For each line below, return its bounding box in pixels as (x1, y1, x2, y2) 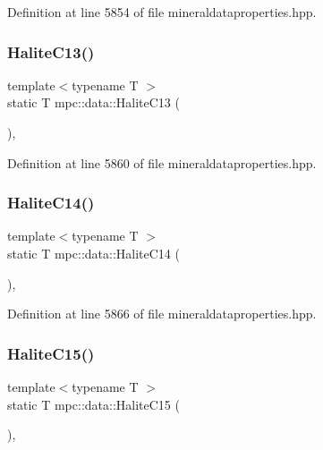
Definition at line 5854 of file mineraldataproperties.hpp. (7, 3, 317, 21)
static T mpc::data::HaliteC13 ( (7, 93, 180, 112)
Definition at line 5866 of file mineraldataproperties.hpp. (7, 304, 317, 323)
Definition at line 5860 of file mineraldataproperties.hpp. (7, 153, 317, 172)
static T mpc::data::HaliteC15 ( (7, 395, 180, 413)
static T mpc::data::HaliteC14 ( (7, 244, 180, 262)
